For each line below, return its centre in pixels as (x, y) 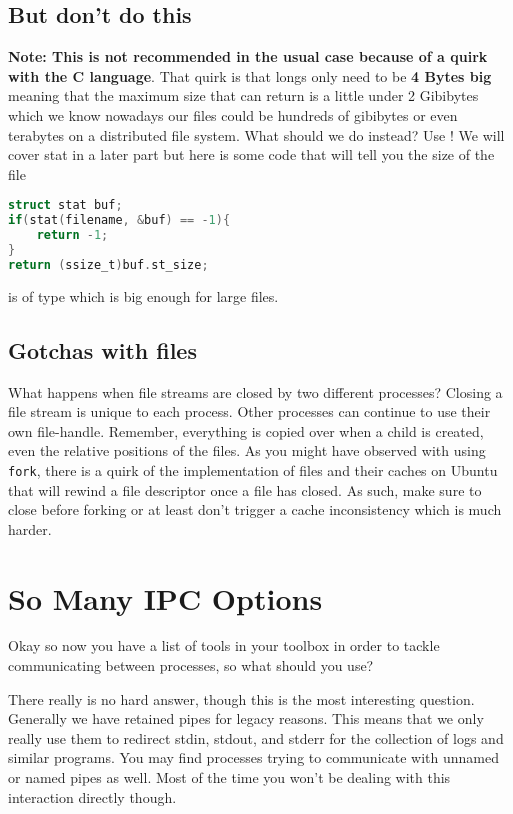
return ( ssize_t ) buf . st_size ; (108, 264)
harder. (30, 528)
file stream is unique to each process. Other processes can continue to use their (249, 411)
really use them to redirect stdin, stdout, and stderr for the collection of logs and (256, 737)
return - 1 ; (72, 235)
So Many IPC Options (165, 597)
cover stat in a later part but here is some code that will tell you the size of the (251, 154)
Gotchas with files (102, 349)
